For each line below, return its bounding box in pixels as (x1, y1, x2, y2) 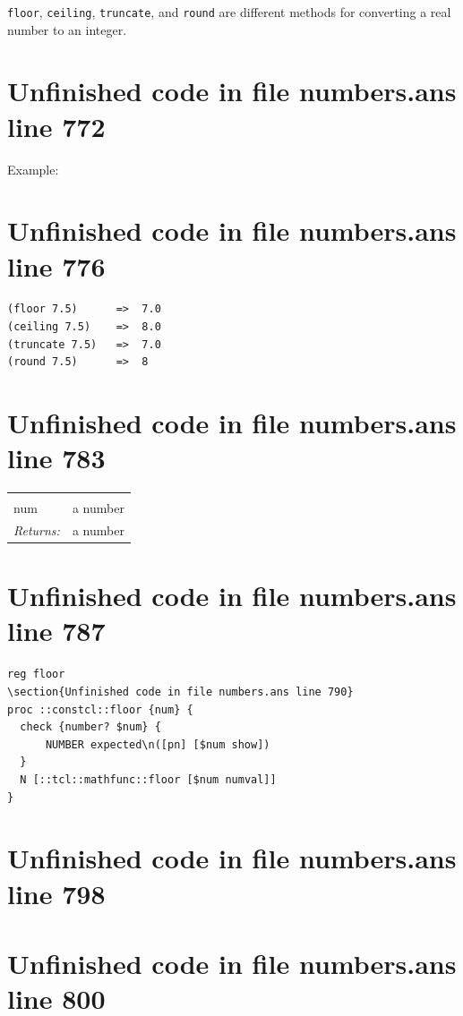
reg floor (7, 668, 65, 681)
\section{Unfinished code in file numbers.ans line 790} (7, 686, 354, 698)
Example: (7, 159, 59, 178)
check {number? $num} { (20, 721, 161, 734)
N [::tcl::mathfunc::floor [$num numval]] (20, 773, 277, 786)
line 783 (7, 440, 106, 476)
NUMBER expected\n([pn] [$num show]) (45, 738, 270, 751)
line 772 (7, 107, 106, 144)
